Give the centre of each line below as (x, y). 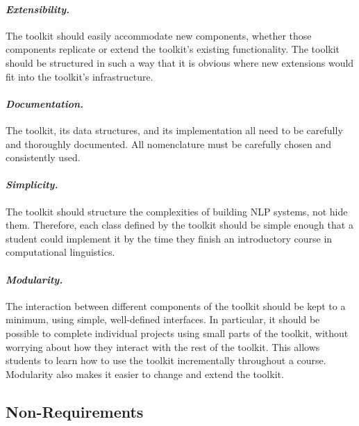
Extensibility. (38, 9)
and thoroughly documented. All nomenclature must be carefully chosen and (168, 144)
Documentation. (45, 103)
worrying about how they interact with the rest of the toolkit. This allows (163, 346)
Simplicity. (32, 185)
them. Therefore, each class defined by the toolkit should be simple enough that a (179, 225)
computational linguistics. (60, 252)
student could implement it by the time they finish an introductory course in (169, 238)
